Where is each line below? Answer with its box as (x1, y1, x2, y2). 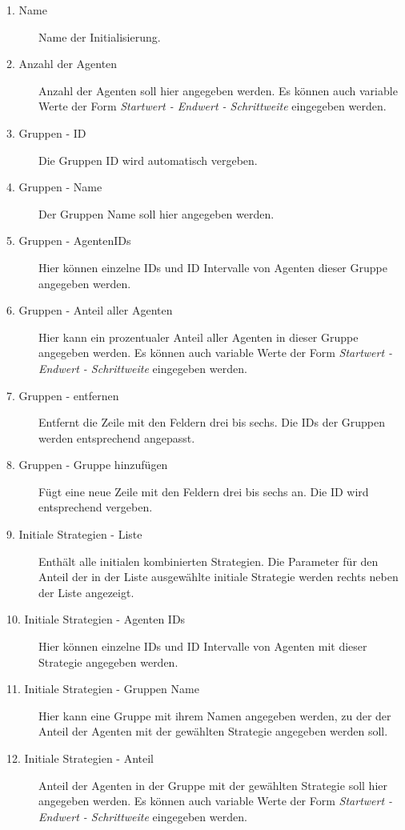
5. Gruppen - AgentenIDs (6, 232, 131, 249)
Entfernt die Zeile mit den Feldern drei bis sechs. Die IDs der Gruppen (38, 414, 386, 431)
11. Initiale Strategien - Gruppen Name (6, 680, 199, 697)
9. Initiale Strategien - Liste (6, 526, 142, 543)
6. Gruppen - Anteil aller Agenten (6, 302, 173, 319)
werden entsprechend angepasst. (38, 429, 195, 446)
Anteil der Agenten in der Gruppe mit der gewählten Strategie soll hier (38, 776, 387, 793)
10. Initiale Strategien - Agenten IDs (6, 611, 186, 628)
